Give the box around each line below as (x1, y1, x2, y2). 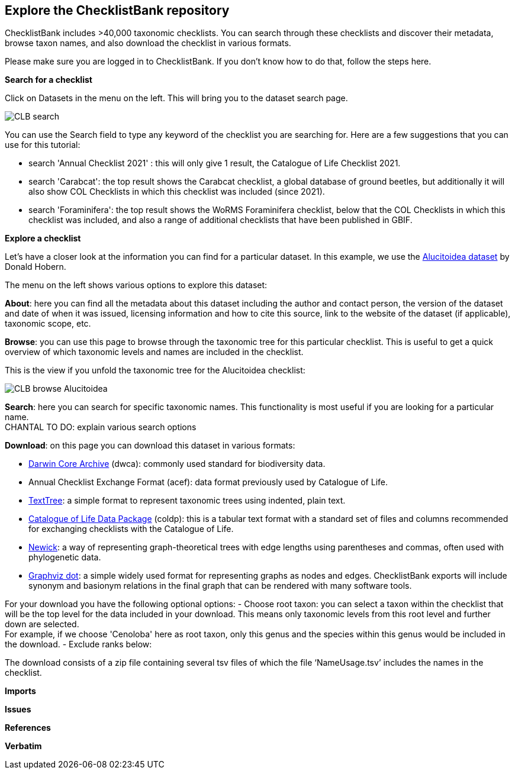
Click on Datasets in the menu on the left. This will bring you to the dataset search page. (5, 93, 348, 104)
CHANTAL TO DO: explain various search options (5, 422, 197, 433)
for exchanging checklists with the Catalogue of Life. (28, 524, 234, 534)
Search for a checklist (5, 75, 92, 85)
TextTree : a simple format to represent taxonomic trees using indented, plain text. (28, 495, 346, 506)
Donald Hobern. (5, 262, 66, 272)
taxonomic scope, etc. (5, 318, 91, 329)
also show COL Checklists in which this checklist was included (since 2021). (28, 186, 325, 197)
